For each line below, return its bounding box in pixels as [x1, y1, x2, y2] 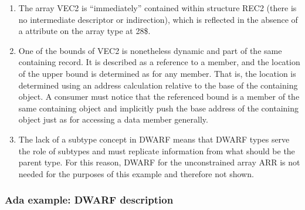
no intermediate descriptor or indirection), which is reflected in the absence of [18, 13, 298, 25]
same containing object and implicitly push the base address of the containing [18, 101, 299, 114]
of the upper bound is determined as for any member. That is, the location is [18, 67, 296, 79]
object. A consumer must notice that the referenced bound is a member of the [18, 90, 300, 103]
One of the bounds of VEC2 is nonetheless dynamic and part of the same [18, 44, 282, 56]
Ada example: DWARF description [5, 192, 174, 207]
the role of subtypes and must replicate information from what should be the [18, 144, 295, 157]
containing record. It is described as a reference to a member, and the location [18, 56, 300, 68]
